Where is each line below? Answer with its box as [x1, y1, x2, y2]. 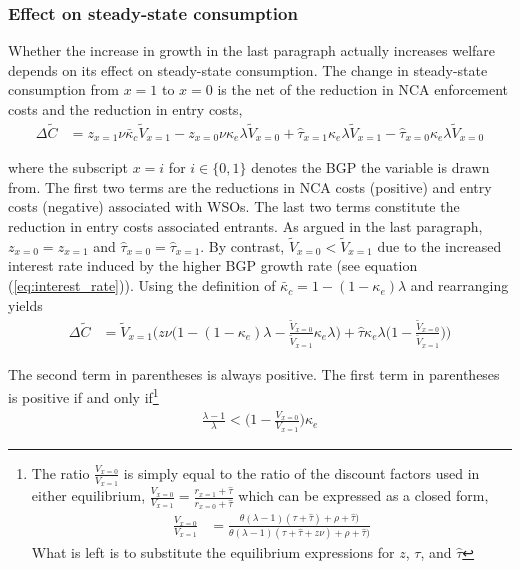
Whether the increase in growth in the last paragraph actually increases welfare [8, 40, 496, 61]
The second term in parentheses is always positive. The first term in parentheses [8, 363, 500, 384]
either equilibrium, [31, 485, 146, 506]
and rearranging [410, 275, 509, 296]
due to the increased [377, 235, 502, 256]
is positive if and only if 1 [8, 384, 159, 408]
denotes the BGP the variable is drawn [251, 157, 490, 178]
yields [8, 294, 43, 315]
